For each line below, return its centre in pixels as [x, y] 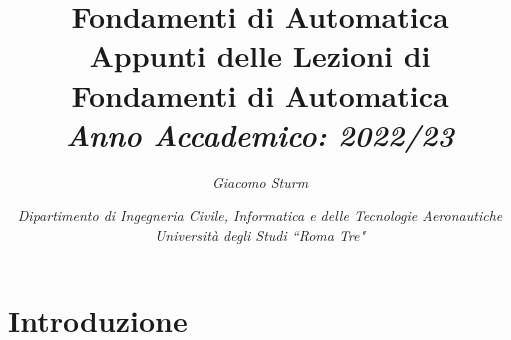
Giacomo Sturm [260, 181]
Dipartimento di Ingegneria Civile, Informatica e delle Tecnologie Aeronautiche [260, 215]
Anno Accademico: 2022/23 [260, 134]
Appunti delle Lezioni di [260, 55]
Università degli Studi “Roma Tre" [260, 234]
